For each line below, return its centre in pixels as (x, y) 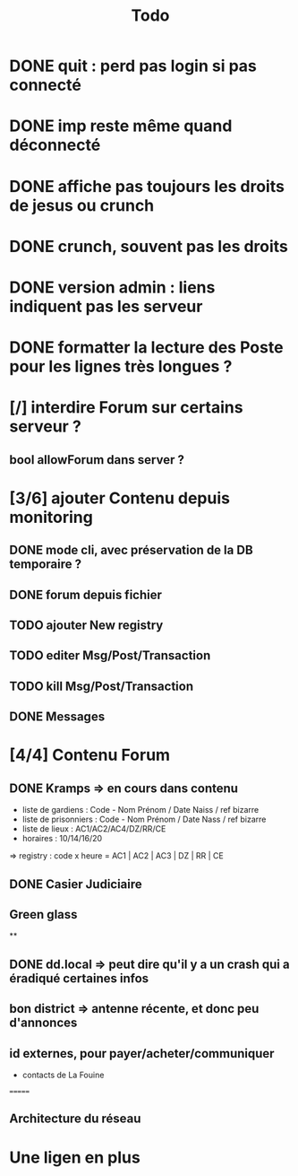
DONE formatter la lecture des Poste (146, 348)
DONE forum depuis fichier (86, 594)
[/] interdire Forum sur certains (126, 408)
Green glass (43, 915)
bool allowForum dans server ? (97, 460)
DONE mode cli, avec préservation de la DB (131, 550)
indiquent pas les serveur (106, 306)
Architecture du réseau (75, 1119)
